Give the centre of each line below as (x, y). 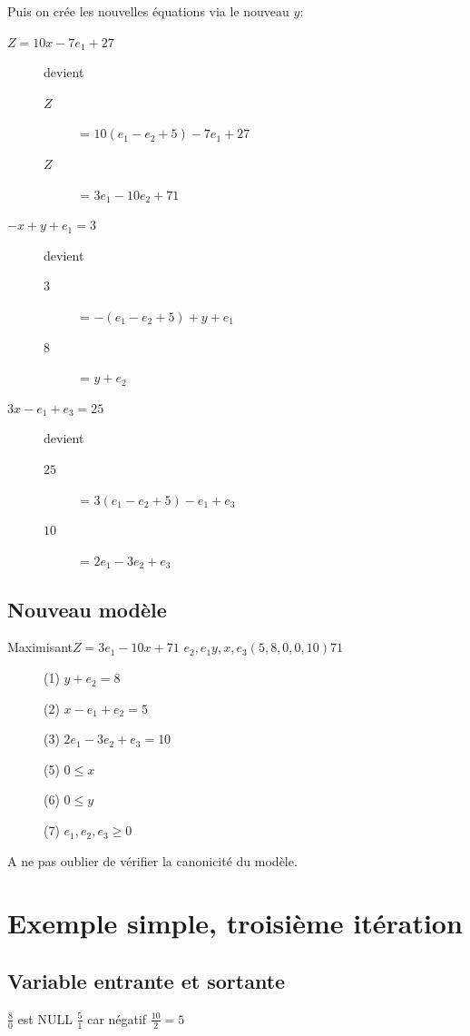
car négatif (117, 1018)
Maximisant (40, 647)
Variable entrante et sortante (147, 981)
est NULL (45, 1018)
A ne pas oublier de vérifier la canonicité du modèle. (152, 860)
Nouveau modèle (87, 609)
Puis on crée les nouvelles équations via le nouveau (148, 11)
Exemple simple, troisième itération (235, 923)
